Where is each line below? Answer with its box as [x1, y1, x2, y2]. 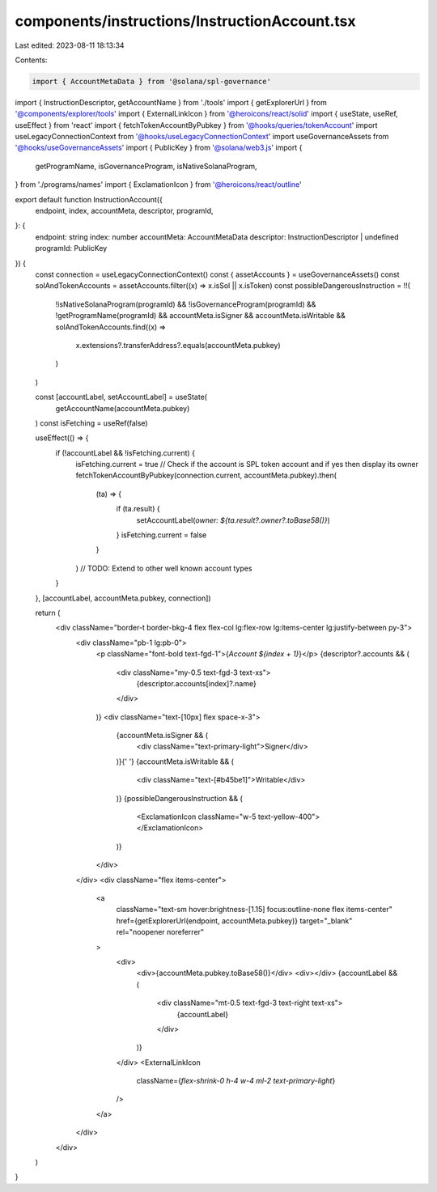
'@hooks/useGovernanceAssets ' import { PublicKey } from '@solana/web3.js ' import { [15, 142, 303, 153]
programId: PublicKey [35, 244, 108, 253]
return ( [35, 608, 61, 617]
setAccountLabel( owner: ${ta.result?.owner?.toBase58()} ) [136, 515, 331, 525]
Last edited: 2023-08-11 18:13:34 [15, 40, 125, 50]
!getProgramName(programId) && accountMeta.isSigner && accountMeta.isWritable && [55, 311, 346, 320]
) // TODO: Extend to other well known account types [75, 563, 252, 573]
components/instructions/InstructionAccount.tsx [15, 12, 356, 30]
